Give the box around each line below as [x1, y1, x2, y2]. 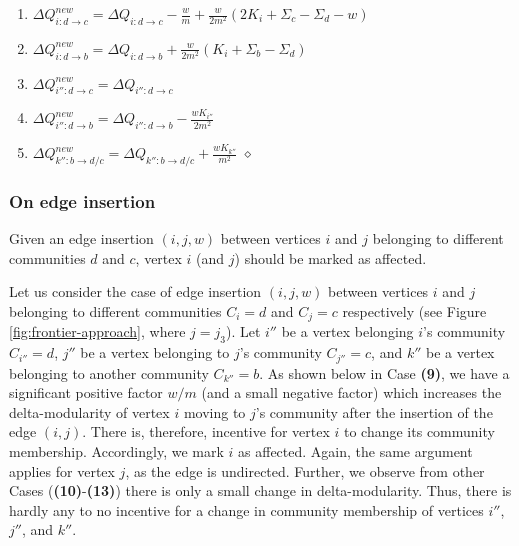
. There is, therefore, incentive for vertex [82, 421, 330, 442]
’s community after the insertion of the [255, 401, 493, 422]
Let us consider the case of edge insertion [9, 281, 262, 302]
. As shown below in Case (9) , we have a [259, 362, 510, 383]
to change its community [343, 421, 495, 442]
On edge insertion [9, 188, 156, 213]
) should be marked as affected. [234, 247, 427, 268]
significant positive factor [9, 382, 163, 403]
